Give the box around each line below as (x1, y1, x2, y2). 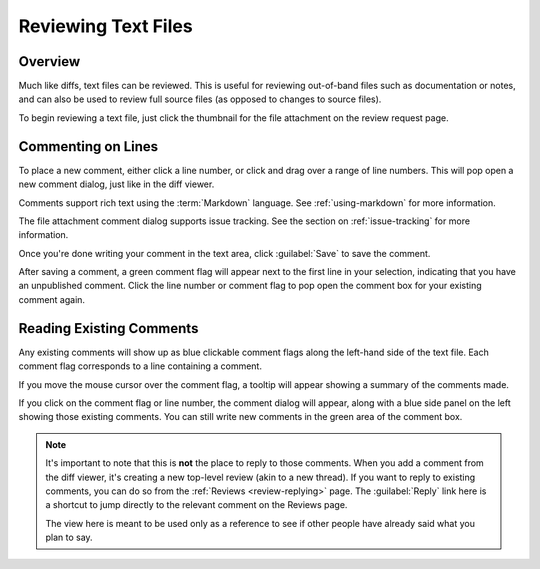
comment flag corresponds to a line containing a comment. (18, 360, 262, 372)
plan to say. (45, 531, 94, 544)
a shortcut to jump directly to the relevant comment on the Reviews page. (45, 499, 348, 511)
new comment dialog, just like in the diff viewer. (18, 178, 215, 190)
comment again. (18, 293, 85, 305)
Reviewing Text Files (18, 15, 194, 37)
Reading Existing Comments (18, 320, 199, 337)
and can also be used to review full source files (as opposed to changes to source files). (18, 93, 382, 105)
